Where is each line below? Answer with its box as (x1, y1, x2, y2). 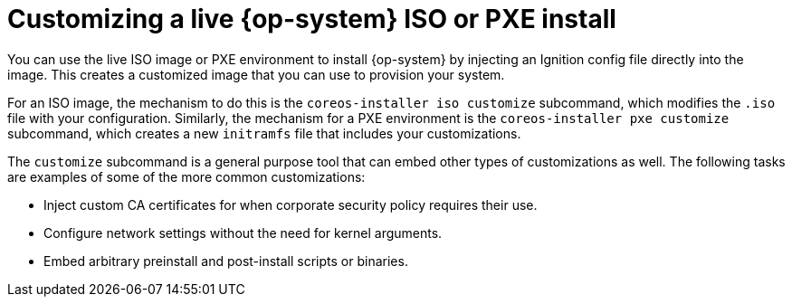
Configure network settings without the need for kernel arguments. (43, 224, 443, 241)
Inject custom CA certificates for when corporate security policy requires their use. (43, 196, 538, 213)
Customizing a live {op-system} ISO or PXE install (7, 4, 616, 34)
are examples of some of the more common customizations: (7, 168, 366, 185)
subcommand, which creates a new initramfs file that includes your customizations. (7, 125, 521, 141)
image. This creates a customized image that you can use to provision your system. (7, 66, 505, 82)
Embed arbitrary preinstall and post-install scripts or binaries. (43, 252, 408, 269)
